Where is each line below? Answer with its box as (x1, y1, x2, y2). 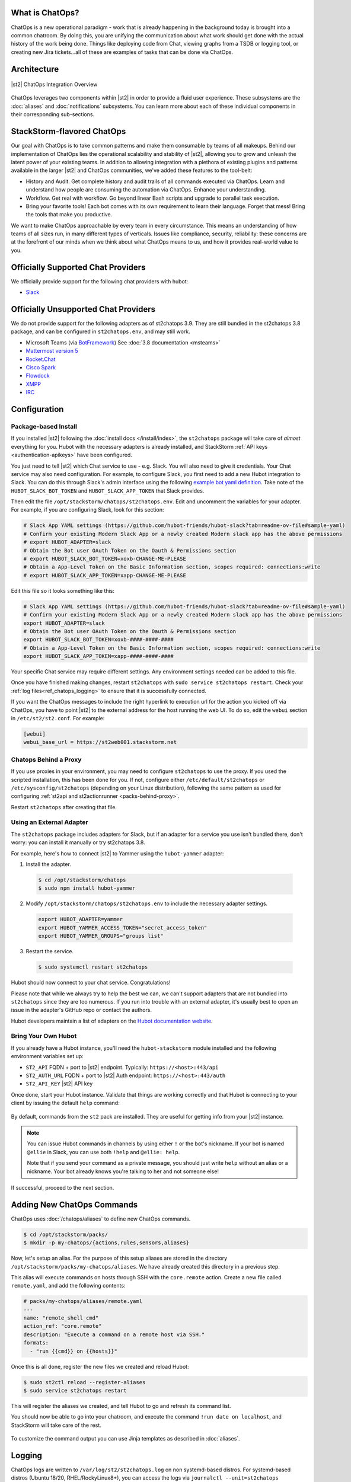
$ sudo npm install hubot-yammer (38, 885, 136, 892)
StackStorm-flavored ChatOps (11, 126, 126, 136)
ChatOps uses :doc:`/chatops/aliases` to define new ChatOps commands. (11, 1215, 191, 1222)
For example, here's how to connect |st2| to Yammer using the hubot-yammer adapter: (11, 849, 224, 857)
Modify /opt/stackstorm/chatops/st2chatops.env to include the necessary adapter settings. (25, 900, 268, 907)
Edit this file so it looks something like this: (11, 587, 115, 594)
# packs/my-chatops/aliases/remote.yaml (23, 1298, 142, 1305)
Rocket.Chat (25, 356, 56, 363)
